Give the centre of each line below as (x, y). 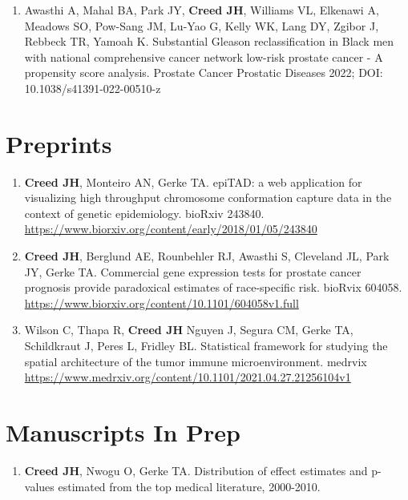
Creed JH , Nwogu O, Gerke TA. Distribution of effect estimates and (196, 470)
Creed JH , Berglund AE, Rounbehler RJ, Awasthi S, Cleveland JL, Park (207, 256)
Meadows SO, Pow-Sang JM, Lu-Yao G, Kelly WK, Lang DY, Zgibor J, (202, 25)
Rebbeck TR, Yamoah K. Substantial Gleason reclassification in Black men (209, 41)
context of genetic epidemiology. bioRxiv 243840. (144, 213)
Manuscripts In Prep (123, 432)
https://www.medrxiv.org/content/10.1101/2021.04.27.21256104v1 (188, 377)
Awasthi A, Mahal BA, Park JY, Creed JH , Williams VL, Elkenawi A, (202, 10)
